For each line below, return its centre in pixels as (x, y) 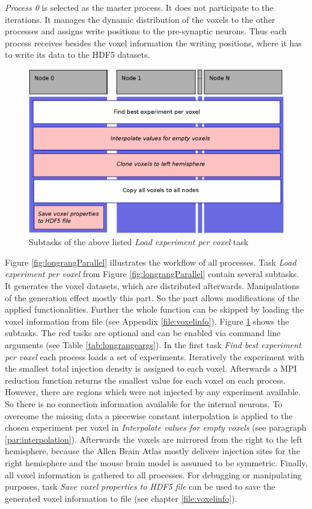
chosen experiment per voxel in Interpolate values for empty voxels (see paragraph (156, 427)
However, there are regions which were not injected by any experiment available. (153, 392)
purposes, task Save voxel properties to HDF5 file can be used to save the (140, 486)
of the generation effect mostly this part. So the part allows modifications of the (152, 297)
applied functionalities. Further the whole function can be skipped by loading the (154, 309)
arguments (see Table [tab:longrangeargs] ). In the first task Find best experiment (153, 345)
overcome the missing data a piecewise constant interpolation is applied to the (149, 415)
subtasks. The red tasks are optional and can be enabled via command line (143, 333)
